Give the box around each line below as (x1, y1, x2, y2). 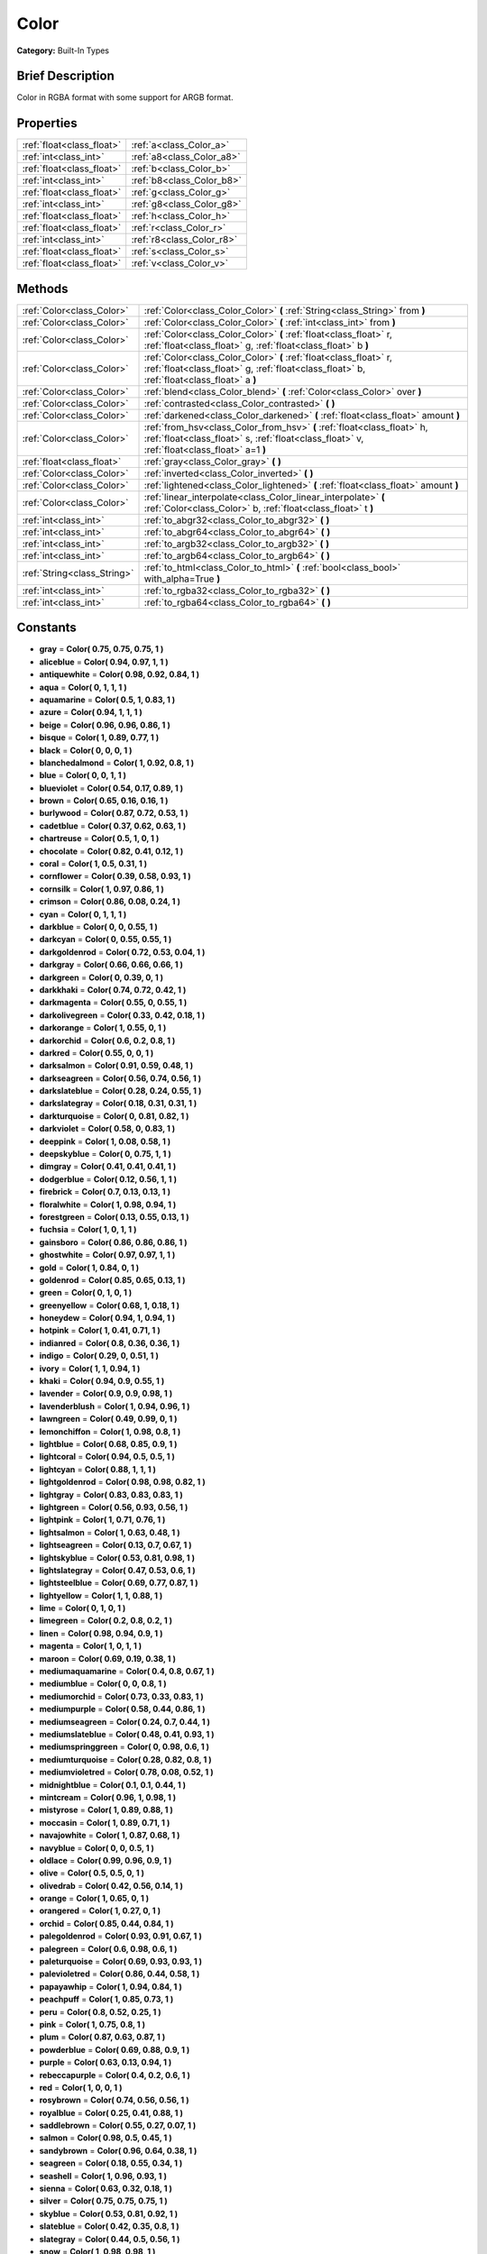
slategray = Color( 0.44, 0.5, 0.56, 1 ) (39, 2233, 180, 2244)
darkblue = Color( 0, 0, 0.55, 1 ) (39, 921, 158, 932)
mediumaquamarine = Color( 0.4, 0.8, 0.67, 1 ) (39, 1666, 216, 1677)
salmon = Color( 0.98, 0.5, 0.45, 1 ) (39, 2132, 172, 2143)
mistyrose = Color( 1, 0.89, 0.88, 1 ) (39, 1804, 173, 1816)
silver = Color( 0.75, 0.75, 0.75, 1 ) (39, 2195, 169, 2206)
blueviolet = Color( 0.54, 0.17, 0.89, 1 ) (39, 783, 184, 793)
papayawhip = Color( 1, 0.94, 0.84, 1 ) (39, 1981, 182, 1992)
